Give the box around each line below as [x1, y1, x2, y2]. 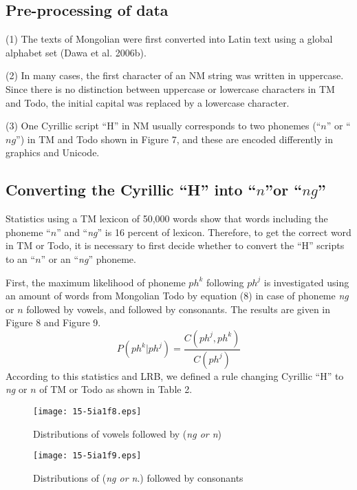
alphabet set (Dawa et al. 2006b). [6, 45, 147, 59]
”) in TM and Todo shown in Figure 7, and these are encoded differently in [16, 131, 334, 146]
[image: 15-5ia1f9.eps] [33, 451, 142, 461]
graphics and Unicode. [6, 145, 100, 160]
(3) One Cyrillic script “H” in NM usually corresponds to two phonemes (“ [6, 118, 321, 133]
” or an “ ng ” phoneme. [41, 251, 136, 266]
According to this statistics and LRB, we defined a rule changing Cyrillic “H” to [6, 368, 344, 383]
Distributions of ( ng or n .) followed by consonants [33, 470, 244, 484]
